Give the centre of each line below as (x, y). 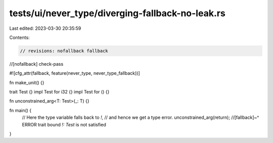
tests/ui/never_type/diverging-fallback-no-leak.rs (118, 13)
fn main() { (20, 110)
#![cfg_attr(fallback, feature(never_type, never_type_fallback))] (75, 73)
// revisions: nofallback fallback (64, 51)
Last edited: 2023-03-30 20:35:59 (45, 28)
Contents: (19, 37)
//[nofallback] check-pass (36, 64)
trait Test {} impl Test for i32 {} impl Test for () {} (59, 92)
